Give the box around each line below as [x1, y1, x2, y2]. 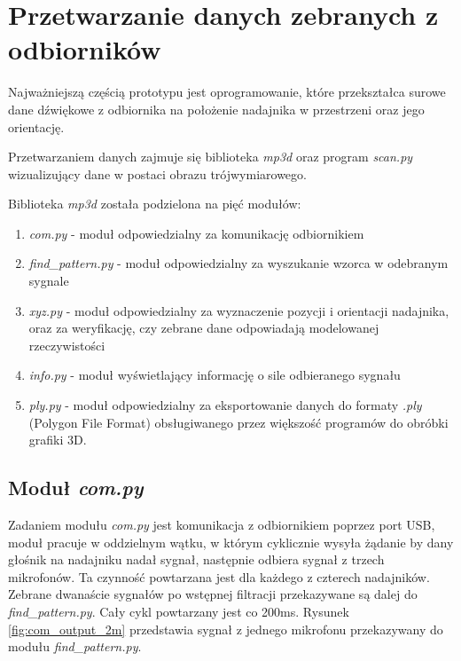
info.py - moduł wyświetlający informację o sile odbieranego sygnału [28, 366, 401, 384]
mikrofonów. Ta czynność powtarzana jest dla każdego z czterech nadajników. [8, 567, 430, 586]
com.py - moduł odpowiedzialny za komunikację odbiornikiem [28, 224, 364, 242]
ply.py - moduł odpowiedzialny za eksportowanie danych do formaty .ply [28, 396, 422, 414]
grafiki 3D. [28, 430, 87, 449]
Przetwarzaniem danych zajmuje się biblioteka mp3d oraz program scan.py [8, 147, 413, 166]
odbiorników [8, 31, 161, 67]
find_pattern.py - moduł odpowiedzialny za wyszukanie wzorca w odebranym [28, 254, 449, 272]
